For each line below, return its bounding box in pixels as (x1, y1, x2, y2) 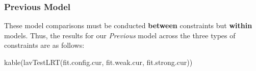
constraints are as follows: (4, 40, 85, 50)
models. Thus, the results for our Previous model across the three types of (4, 30, 236, 40)
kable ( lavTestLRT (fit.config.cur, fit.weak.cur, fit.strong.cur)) (4, 57, 193, 67)
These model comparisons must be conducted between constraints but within (4, 20, 252, 31)
